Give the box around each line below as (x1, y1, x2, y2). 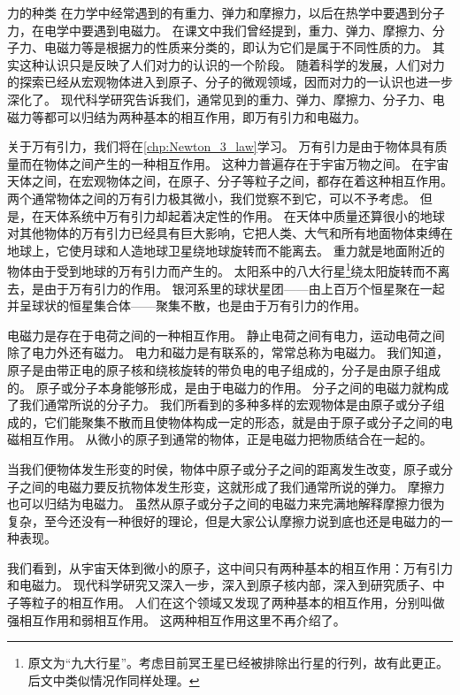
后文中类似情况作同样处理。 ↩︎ (27, 670, 200, 689)
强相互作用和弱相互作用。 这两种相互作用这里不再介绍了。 (7, 610, 346, 629)
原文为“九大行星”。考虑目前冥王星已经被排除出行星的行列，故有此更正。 (27, 653, 449, 672)
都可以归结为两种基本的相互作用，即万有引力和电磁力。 (43, 107, 366, 126)
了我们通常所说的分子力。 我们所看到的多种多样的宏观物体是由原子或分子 (7, 395, 433, 414)
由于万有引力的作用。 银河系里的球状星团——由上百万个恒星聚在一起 (43, 279, 445, 297)
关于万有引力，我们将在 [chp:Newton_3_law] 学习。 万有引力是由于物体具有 (7, 137, 435, 156)
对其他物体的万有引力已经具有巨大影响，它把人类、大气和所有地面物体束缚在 (7, 224, 453, 242)
